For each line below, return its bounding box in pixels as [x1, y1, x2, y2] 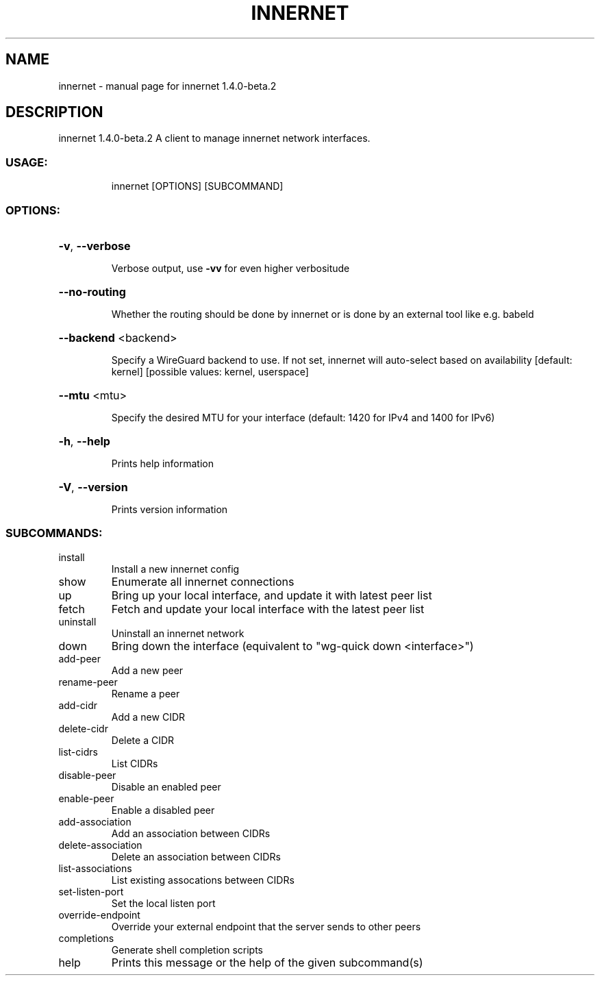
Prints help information [111, 457, 214, 469]
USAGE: [5, 155, 48, 169]
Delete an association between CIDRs [111, 850, 281, 862]
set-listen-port [58, 885, 124, 897]
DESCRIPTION [5, 103, 103, 121]
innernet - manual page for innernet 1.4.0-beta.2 [58, 79, 277, 92]
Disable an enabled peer [111, 780, 221, 793]
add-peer [58, 652, 101, 665]
